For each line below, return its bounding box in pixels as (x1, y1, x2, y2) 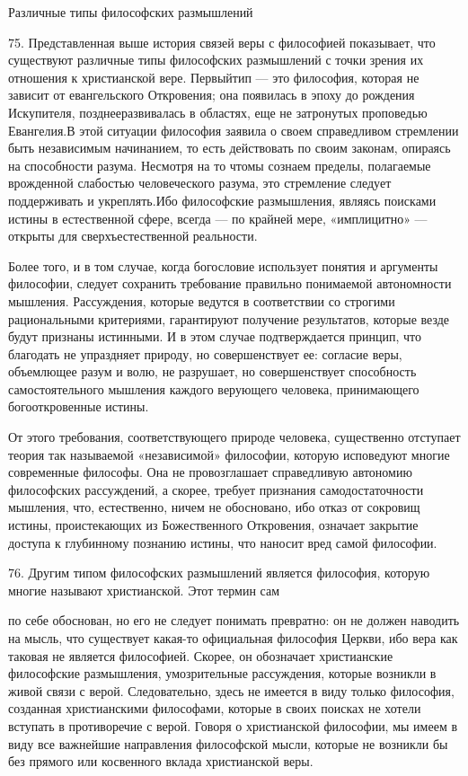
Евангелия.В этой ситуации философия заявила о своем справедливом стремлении (8, 120, 459, 139)
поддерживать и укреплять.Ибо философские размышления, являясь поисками (8, 190, 437, 209)
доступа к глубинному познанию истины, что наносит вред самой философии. (8, 533, 437, 551)
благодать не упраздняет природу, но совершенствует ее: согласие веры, (8, 344, 402, 363)
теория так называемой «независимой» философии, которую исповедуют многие (8, 445, 450, 463)
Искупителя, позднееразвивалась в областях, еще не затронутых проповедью (8, 102, 428, 121)
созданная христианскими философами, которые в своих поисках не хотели (8, 699, 421, 718)
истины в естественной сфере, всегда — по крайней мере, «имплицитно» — (8, 208, 428, 227)
